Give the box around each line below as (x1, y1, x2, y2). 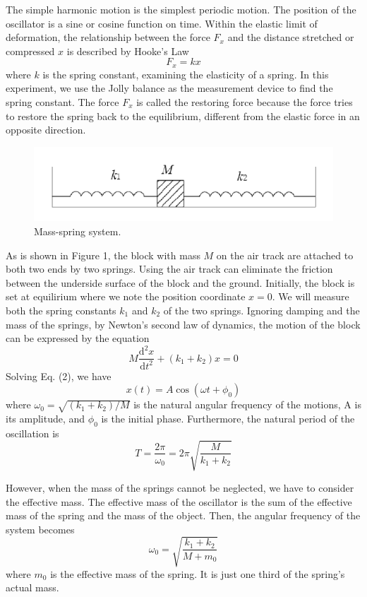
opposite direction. (6, 122, 86, 137)
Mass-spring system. (34, 223, 121, 238)
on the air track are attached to (216, 247, 354, 262)
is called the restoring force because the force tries (136, 95, 353, 110)
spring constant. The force (6, 95, 119, 110)
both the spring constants (6, 302, 116, 317)
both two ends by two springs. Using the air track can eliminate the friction (6, 261, 333, 276)
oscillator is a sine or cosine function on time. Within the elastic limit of (6, 16, 318, 30)
